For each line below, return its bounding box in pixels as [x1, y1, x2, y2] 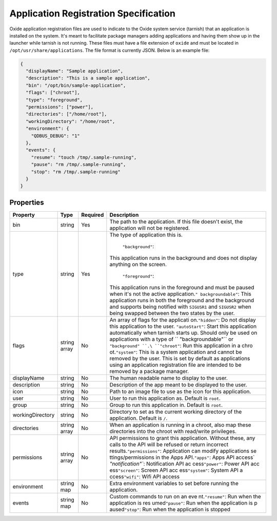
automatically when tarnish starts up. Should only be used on [109, 329, 258, 336]
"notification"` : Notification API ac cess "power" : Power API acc [109, 460, 260, 467]
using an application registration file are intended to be [109, 361, 242, 368]
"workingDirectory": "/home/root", [26, 118, 115, 124]
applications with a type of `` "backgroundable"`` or [109, 336, 233, 343]
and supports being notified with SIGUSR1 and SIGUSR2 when [109, 303, 251, 310]
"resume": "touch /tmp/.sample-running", [31, 154, 137, 160]
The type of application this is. [109, 231, 183, 238]
